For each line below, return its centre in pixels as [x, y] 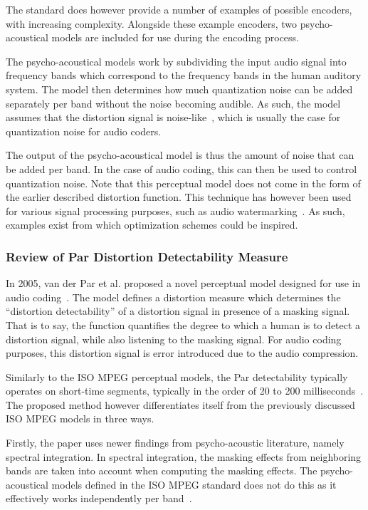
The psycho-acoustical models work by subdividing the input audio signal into [176, 61]
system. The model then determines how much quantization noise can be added [179, 89]
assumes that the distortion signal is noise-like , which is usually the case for [173, 117]
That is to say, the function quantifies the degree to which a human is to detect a [183, 324]
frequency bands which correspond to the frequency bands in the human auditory [184, 75]
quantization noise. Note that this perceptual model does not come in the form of [183, 183]
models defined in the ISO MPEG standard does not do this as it [194, 484]
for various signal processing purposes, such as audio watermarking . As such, [175, 210]
